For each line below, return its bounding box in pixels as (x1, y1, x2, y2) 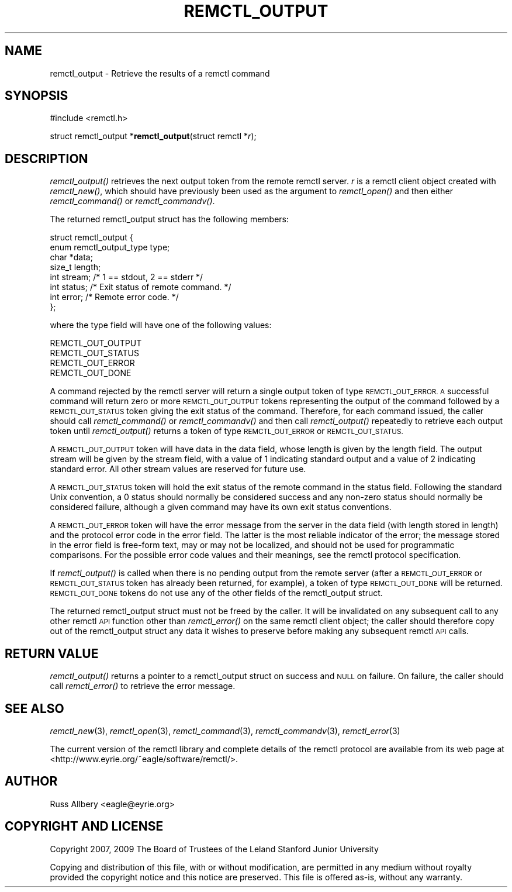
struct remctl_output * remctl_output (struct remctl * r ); (50, 131, 257, 142)
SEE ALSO (5, 701, 64, 716)
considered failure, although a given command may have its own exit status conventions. (50, 502, 392, 512)
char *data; (50, 252, 93, 263)
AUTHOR (5, 774, 58, 789)
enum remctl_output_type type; (50, 242, 170, 253)
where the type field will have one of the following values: (50, 320, 272, 330)
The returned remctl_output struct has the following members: (50, 214, 289, 225)
